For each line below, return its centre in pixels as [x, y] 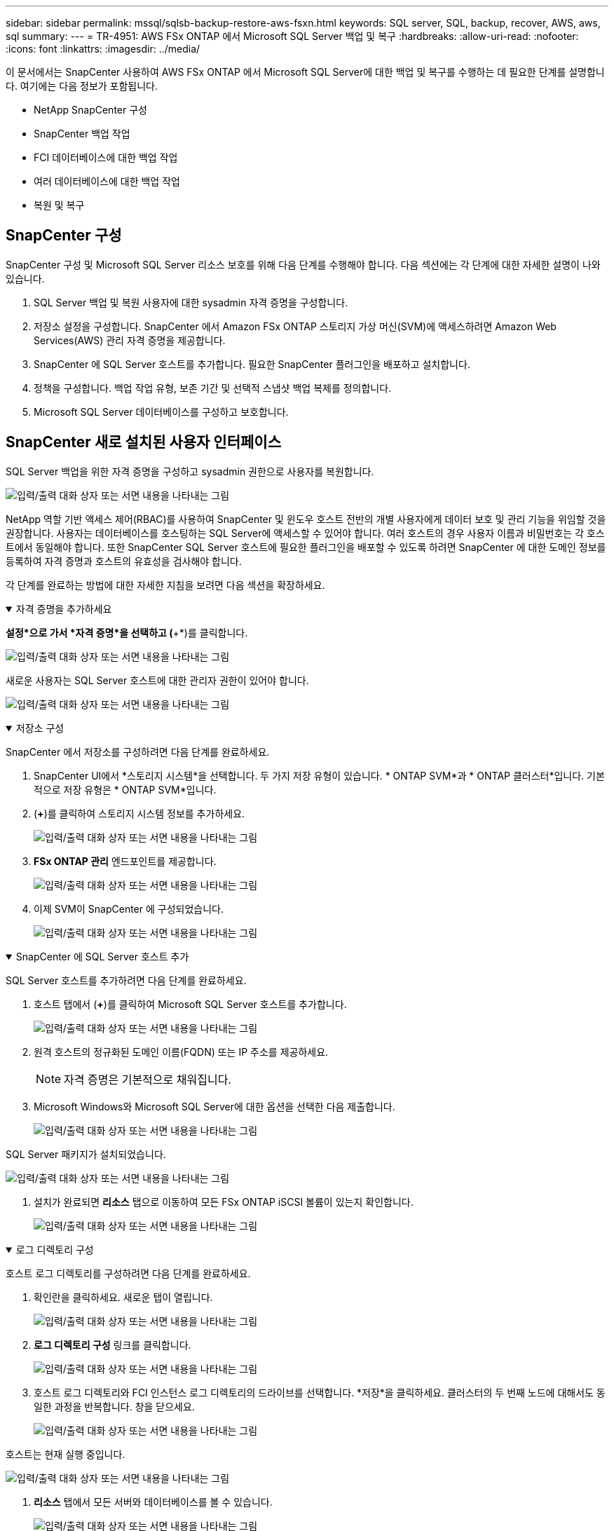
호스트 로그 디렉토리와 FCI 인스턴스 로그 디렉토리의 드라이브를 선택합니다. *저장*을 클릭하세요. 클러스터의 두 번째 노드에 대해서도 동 [320, 1392]
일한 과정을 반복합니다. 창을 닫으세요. [114, 1406]
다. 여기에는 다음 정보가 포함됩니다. [82, 86]
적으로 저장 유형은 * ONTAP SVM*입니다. [125, 789]
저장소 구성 [40, 728]
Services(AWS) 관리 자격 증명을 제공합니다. [130, 340]
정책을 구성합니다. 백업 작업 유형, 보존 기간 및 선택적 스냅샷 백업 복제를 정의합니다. [213, 388]
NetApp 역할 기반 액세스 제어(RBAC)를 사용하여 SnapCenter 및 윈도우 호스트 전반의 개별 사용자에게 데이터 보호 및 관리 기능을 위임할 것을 [306, 519]
